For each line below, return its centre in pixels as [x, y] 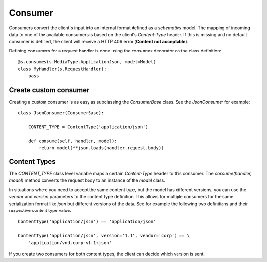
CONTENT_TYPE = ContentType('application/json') [88, 127]
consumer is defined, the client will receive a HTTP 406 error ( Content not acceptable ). [99, 42]
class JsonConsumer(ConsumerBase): [61, 113]
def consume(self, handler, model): [72, 141]
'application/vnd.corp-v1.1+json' [70, 242]
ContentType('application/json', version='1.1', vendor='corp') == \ [104, 236]
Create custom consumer [49, 90]
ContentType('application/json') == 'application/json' [87, 222]
